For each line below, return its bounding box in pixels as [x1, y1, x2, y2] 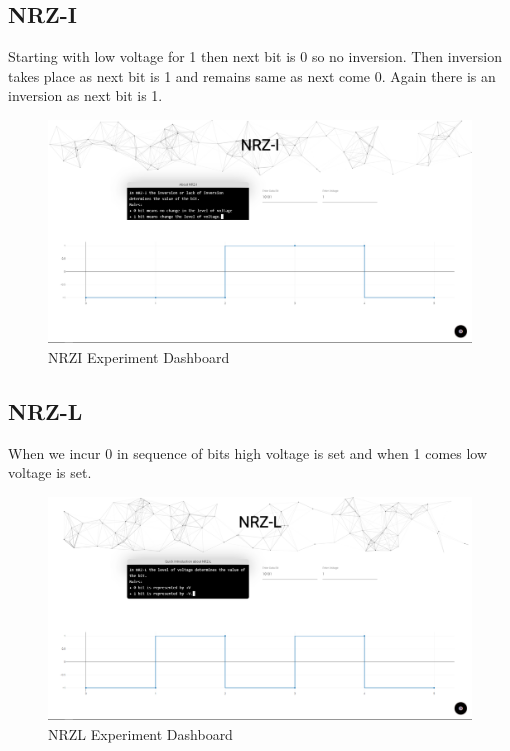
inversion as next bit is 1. [8, 85, 163, 106]
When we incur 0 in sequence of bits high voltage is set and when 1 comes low [8, 442, 488, 463]
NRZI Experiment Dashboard [48, 346, 230, 367]
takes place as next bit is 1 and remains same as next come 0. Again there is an [8, 65, 496, 86]
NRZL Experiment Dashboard [48, 723, 233, 744]
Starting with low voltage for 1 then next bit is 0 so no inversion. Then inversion [8, 46, 502, 67]
